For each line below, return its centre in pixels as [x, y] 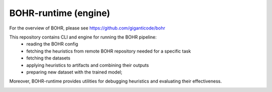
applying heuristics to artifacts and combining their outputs [88, 65]
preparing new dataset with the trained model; [75, 72]
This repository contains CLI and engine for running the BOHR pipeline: [83, 37]
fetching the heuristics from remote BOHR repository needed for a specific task [109, 51]
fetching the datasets [48, 58]
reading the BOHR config [52, 44]
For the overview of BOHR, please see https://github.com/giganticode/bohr [87, 28]
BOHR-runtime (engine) [60, 13]
